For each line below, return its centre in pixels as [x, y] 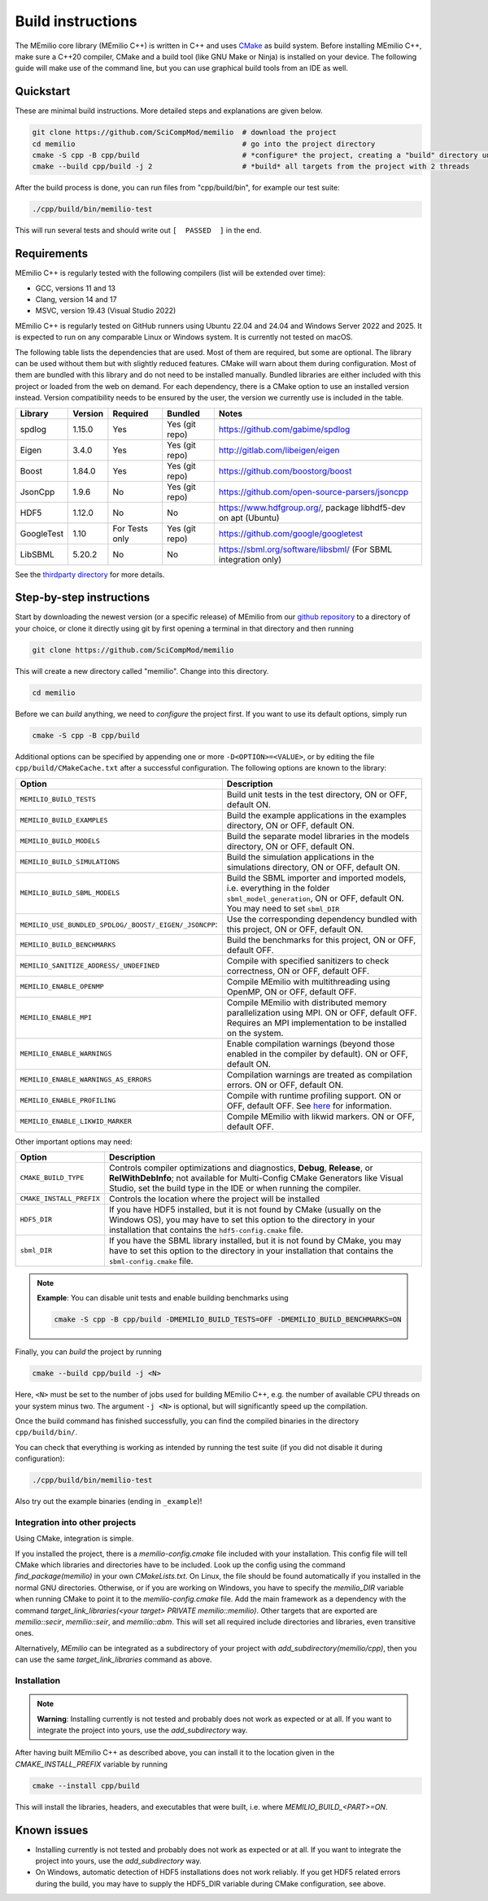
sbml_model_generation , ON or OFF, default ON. [315, 898]
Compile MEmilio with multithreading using [308, 981]
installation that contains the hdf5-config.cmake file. [206, 1230]
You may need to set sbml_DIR [283, 908]
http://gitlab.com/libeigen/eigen [279, 450]
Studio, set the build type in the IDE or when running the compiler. [235, 1188]
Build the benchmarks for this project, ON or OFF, [321, 940]
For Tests [131, 528]
